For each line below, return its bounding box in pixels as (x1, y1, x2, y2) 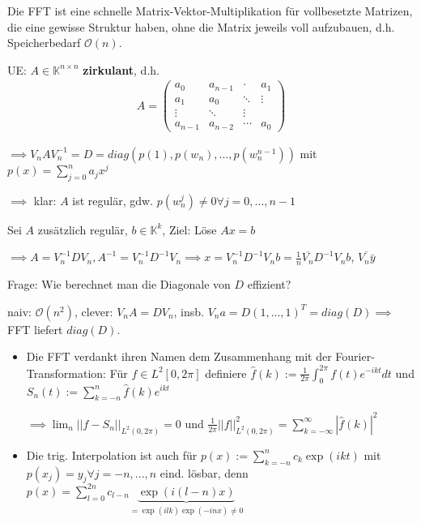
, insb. (173, 302, 204, 319)
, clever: (74, 302, 113, 319)
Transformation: (26, 364, 106, 381)
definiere (205, 364, 247, 381)
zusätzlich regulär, (37, 221, 128, 238)
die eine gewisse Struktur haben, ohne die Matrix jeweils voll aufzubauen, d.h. (7, 18, 395, 35)
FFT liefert (7, 320, 63, 337)
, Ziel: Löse (162, 221, 217, 238)
